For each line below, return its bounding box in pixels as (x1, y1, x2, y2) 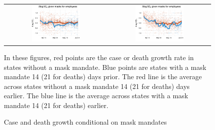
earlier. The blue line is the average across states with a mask (4, 90, 188, 101)
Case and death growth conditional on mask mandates (4, 116, 167, 127)
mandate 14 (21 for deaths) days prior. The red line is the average (4, 71, 202, 82)
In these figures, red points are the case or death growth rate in (4, 52, 194, 63)
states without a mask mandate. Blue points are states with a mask (4, 62, 207, 72)
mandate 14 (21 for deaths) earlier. (4, 100, 108, 110)
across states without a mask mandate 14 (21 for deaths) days (4, 81, 190, 91)
